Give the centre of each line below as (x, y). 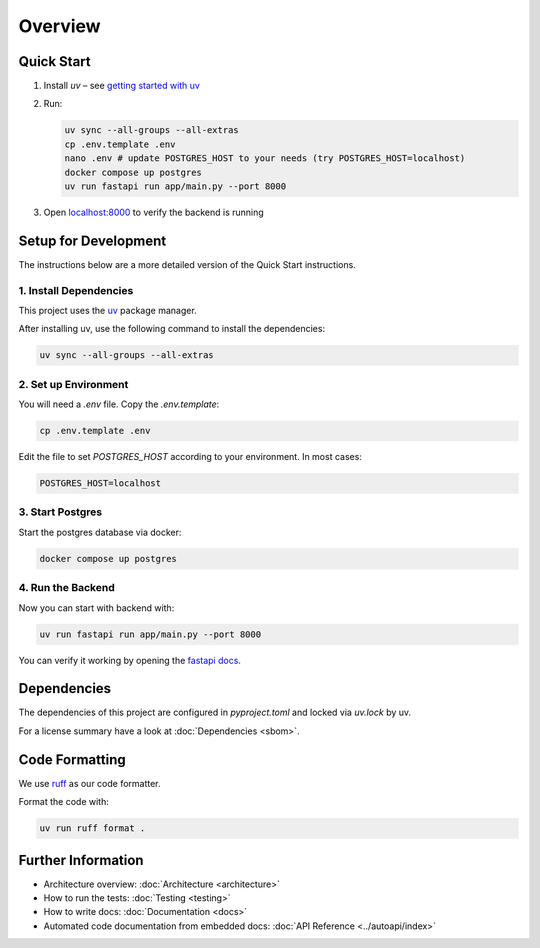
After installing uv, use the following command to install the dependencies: (171, 329)
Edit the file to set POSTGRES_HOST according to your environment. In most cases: (190, 457)
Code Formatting (72, 759)
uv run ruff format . (92, 828)
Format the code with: (63, 802)
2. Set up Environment (73, 384)
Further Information (81, 860)
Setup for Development (92, 240)
